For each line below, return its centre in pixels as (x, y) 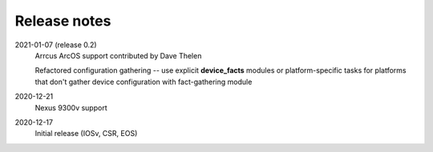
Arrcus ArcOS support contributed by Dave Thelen (118, 55)
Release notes (63, 21)
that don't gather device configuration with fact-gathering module (144, 82)
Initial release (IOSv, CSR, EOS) (86, 134)
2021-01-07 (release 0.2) (56, 45)
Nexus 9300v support (71, 107)
